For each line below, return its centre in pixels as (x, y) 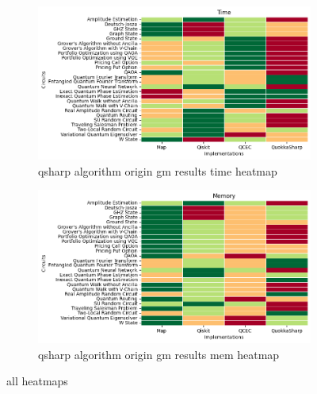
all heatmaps (37, 381)
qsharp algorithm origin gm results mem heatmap (159, 354)
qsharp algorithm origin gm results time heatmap (158, 170)
